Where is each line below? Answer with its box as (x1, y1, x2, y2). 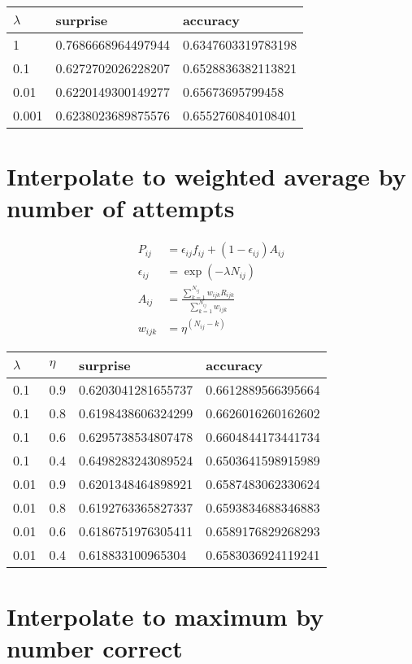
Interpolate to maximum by (7, 599, 324, 632)
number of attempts (7, 191, 235, 225)
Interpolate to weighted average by (7, 159, 406, 193)
